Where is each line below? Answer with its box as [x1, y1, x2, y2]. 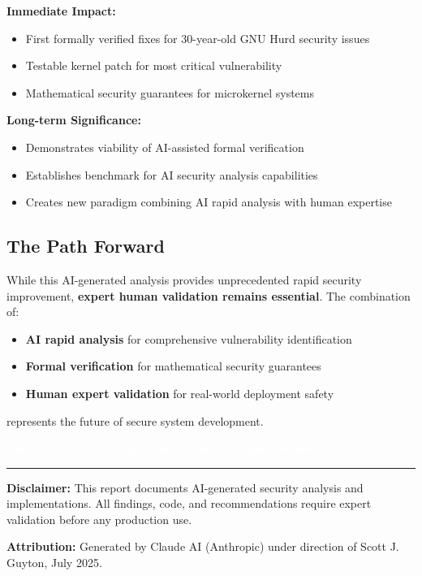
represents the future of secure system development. [6, 412, 264, 429]
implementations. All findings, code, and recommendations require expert [6, 495, 372, 512]
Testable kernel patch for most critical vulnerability [25, 57, 282, 74]
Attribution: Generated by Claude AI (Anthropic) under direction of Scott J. [6, 538, 399, 555]
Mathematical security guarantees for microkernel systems [25, 84, 315, 101]
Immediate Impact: [6, 2, 116, 19]
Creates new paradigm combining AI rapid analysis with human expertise [25, 193, 392, 210]
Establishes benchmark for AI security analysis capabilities [25, 166, 318, 183]
